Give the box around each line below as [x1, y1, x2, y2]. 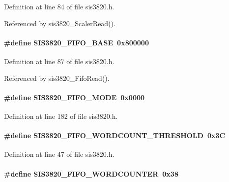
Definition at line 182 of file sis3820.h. [4, 110, 118, 121]
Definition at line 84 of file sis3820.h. [4, 1, 114, 11]
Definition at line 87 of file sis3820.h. [4, 56, 114, 66]
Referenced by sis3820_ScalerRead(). [4, 18, 115, 28]
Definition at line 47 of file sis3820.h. [4, 149, 114, 159]
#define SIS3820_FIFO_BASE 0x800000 [4, 37, 149, 47]
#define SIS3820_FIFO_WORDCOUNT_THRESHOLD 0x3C [4, 130, 226, 141]
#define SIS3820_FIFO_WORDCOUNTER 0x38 [4, 168, 178, 179]
